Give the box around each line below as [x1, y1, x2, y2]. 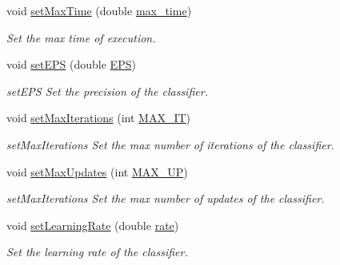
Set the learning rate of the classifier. [6, 243, 188, 260]
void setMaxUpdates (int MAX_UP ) [6, 163, 188, 180]
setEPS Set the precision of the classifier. [6, 82, 208, 99]
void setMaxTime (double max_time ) [6, 2, 192, 18]
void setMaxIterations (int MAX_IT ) [6, 109, 191, 126]
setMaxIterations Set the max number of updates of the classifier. [6, 190, 325, 207]
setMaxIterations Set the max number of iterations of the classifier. [6, 136, 334, 152]
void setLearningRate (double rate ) [6, 216, 179, 233]
